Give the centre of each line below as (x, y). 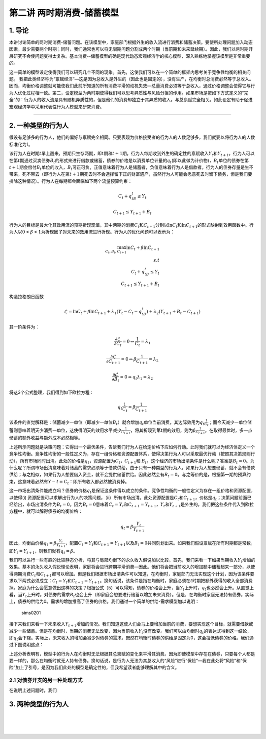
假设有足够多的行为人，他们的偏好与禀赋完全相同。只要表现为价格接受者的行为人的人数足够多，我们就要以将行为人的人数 (132, 137)
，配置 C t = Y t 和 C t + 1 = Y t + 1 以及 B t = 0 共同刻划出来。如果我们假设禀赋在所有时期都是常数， (160, 543)
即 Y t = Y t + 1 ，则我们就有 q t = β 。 (43, 552)
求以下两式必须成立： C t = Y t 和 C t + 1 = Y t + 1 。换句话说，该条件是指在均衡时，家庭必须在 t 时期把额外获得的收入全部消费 (131, 581)
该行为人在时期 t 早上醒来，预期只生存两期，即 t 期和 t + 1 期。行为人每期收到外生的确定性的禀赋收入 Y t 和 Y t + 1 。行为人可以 (132, 154)
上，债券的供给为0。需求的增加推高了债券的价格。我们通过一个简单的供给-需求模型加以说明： (104, 601)
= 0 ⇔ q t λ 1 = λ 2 (136, 378)
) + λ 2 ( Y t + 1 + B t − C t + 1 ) (173, 312)
